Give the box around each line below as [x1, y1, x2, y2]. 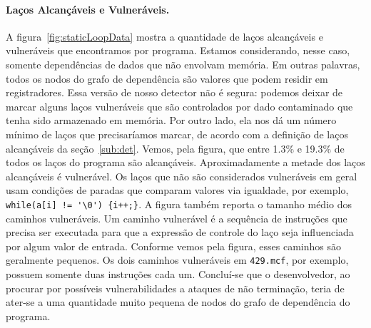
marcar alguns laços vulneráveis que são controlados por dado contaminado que [6, 98, 353, 113]
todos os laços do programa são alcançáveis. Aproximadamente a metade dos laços [6, 155, 365, 170]
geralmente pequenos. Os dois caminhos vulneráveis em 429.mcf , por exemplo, [6, 252, 349, 267]
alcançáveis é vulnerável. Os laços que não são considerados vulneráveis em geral [6, 168, 357, 183]
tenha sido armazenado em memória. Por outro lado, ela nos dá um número [6, 113, 337, 128]
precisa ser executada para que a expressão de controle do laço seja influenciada [6, 225, 354, 240]
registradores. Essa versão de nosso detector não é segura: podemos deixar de [6, 85, 343, 100]
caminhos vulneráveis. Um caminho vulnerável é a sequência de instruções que [6, 210, 347, 225]
